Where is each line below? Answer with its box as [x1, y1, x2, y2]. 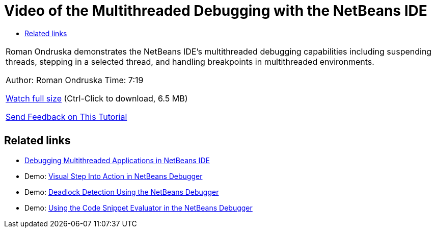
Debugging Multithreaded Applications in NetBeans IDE [24, 156, 210, 165]
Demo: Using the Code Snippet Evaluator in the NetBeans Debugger [24, 203, 253, 212]
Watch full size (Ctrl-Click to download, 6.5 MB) [6, 93, 188, 104]
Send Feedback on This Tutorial [6, 111, 127, 122]
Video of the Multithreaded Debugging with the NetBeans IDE [4, 2, 427, 19]
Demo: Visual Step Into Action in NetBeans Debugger [24, 171, 203, 181]
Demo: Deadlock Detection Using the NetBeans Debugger [24, 187, 219, 196]
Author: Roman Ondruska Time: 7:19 [6, 74, 144, 85]
